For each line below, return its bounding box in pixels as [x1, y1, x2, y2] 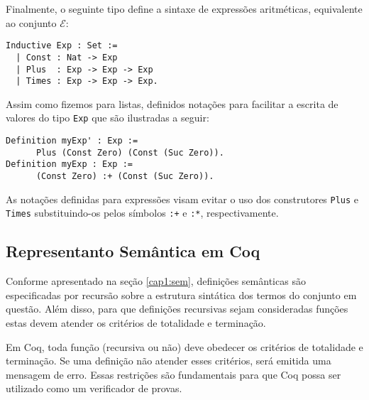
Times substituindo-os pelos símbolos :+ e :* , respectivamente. [6, 205, 279, 220]
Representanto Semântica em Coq [6, 240, 260, 262]
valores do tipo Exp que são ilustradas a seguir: [6, 110, 209, 125]
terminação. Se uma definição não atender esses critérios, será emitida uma [6, 353, 331, 368]
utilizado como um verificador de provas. [6, 381, 182, 396]
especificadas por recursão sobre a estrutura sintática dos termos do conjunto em [6, 287, 357, 302]
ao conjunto [6, 15, 57, 30]
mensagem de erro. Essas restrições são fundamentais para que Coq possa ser [6, 367, 341, 382]
